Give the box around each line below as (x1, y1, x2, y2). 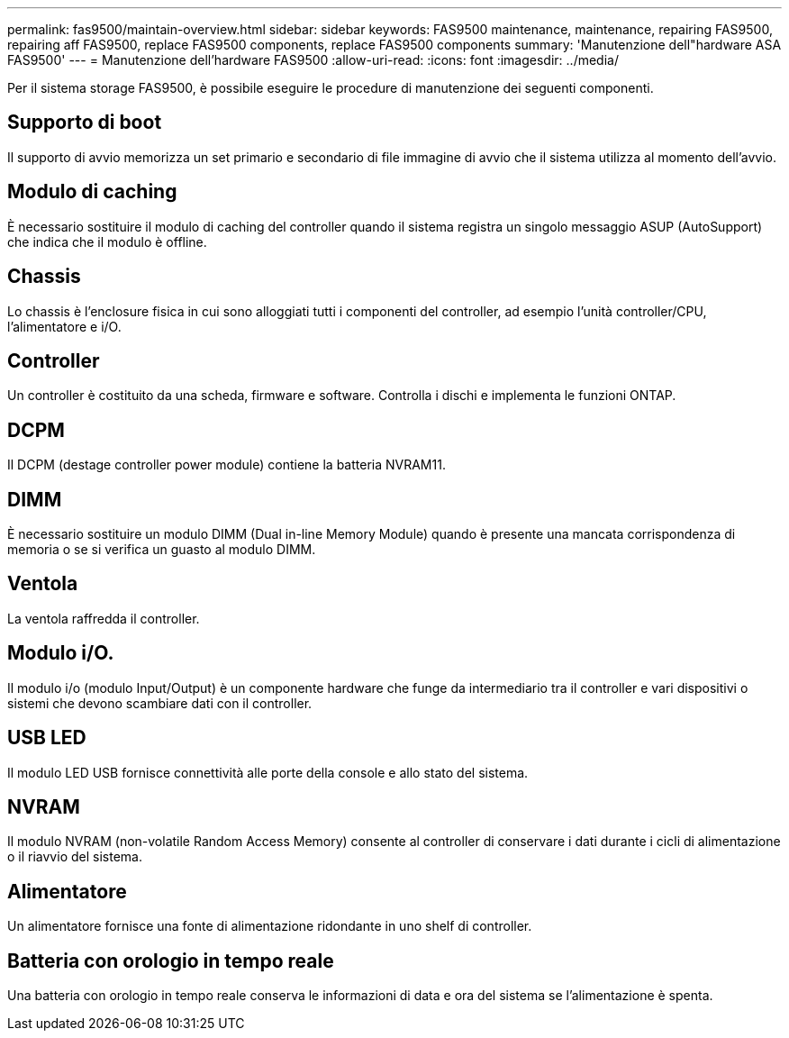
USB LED (7, 726, 86, 750)
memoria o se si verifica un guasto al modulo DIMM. (7, 542, 316, 558)
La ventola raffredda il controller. (7, 610, 200, 626)
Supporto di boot (7, 111, 162, 134)
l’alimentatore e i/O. (7, 318, 122, 334)
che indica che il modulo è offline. (7, 233, 207, 250)
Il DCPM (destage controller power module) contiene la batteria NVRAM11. (7, 457, 446, 473)
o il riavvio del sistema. (7, 849, 142, 865)
